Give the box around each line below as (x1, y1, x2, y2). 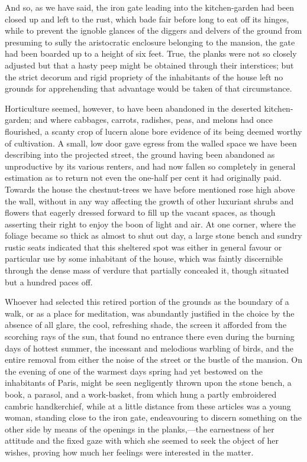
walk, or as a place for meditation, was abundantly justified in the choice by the (5, 307, 295, 319)
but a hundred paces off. (5, 275, 93, 288)
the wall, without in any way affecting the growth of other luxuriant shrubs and (5, 194, 294, 207)
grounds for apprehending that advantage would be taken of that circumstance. (5, 82, 292, 95)
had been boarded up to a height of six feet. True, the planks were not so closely (5, 47, 297, 60)
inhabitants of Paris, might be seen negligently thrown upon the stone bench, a (5, 376, 292, 389)
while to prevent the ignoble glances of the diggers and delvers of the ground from (5, 24, 302, 37)
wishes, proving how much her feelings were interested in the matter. (5, 445, 254, 458)
